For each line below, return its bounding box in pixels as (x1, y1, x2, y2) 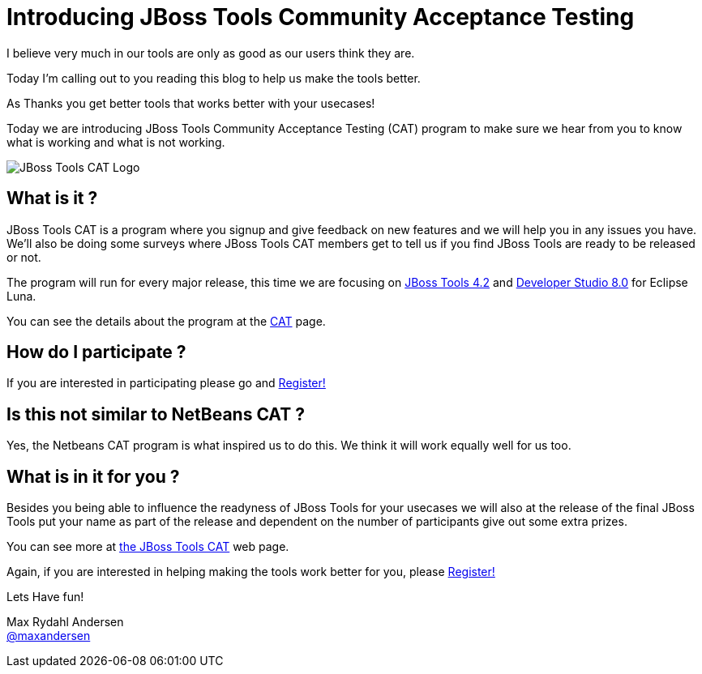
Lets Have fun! (6, 590, 84, 604)
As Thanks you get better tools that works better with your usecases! (6, 96, 375, 110)
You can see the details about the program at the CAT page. (6, 314, 326, 328)
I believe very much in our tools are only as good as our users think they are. (6, 45, 415, 60)
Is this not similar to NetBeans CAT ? (6, 403, 305, 424)
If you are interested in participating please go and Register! (6, 376, 326, 390)
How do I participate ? (6, 342, 186, 363)
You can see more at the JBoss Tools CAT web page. (6, 540, 289, 554)
